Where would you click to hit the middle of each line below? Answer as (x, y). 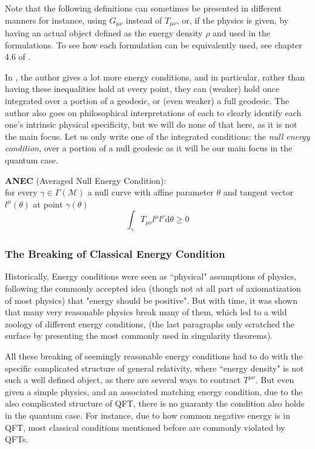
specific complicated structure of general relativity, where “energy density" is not (154, 368)
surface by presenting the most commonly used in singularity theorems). (139, 336)
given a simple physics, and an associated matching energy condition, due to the (154, 391)
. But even (275, 380)
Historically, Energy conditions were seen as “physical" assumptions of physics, (151, 276)
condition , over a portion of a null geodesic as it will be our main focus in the (149, 148)
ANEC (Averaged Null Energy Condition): (86, 180)
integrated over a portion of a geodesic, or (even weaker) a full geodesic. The (147, 101)
